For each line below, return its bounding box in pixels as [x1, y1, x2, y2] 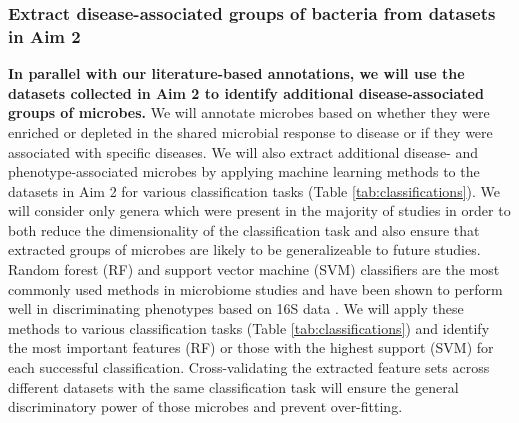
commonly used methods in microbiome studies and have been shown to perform [8, 278, 503, 299]
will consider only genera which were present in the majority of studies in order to [8, 200, 511, 221]
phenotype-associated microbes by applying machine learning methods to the [8, 161, 480, 182]
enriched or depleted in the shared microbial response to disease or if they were [8, 121, 493, 142]
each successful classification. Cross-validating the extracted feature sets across [8, 357, 490, 378]
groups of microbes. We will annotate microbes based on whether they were [8, 102, 490, 123]
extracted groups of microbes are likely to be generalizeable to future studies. [8, 239, 481, 260]
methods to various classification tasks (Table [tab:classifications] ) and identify [8, 317, 490, 338]
